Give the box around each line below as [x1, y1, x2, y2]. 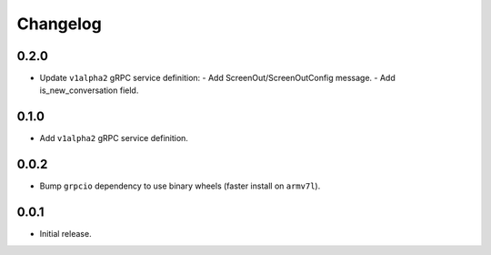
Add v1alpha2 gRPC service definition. [39, 133, 188, 144]
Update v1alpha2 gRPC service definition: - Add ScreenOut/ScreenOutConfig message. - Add [39, 73, 396, 84]
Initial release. [39, 229, 92, 240]
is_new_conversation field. [39, 85, 139, 96]
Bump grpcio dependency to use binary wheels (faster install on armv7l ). [39, 180, 321, 191]
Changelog [16, 14, 102, 34]
